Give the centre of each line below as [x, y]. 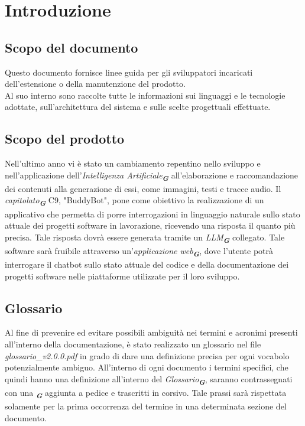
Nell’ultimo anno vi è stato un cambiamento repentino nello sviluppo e [133, 163]
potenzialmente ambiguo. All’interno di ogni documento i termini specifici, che [147, 367]
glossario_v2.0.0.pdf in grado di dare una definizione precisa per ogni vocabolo [147, 355]
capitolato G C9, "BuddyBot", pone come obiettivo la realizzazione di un [134, 201]
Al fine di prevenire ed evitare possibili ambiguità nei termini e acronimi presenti [151, 332]
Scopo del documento [72, 47]
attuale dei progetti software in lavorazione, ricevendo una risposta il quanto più [150, 225]
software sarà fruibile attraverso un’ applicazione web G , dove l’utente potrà [139, 251]
